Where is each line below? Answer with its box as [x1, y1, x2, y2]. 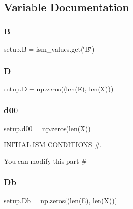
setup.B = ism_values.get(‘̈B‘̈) [4, 44, 95, 54]
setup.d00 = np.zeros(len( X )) [4, 123, 91, 133]
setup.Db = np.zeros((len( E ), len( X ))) [4, 195, 117, 205]
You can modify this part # [4, 155, 87, 165]
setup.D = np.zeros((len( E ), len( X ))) [4, 83, 114, 93]
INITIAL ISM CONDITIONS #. [4, 139, 102, 149]
